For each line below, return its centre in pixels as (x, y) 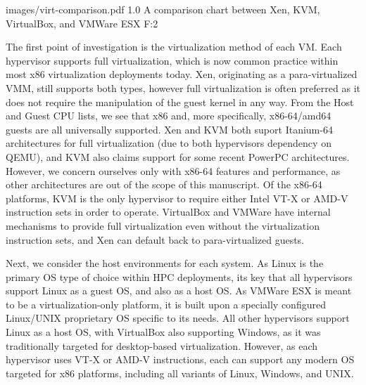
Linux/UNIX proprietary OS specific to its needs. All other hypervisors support (178, 318)
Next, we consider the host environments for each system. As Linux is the (165, 263)
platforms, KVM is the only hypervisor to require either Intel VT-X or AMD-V (177, 198)
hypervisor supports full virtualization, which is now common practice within (172, 60)
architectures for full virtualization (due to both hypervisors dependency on (169, 143)
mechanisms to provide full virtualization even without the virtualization (163, 225)
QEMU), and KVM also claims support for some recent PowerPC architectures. (178, 156)
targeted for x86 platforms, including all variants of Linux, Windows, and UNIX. (180, 373)
